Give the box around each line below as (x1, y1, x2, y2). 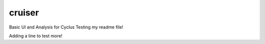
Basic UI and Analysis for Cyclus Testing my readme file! (9, 24, 124, 30)
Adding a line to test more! (9, 33, 63, 39)
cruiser (9, 7, 39, 18)
